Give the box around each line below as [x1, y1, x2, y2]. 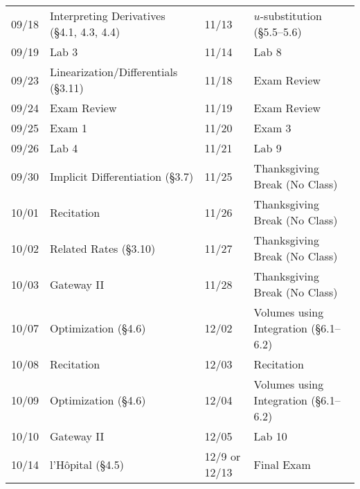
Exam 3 [253, 120, 291, 136]
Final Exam [253, 456, 311, 472]
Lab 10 [253, 428, 287, 444]
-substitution [260, 8, 322, 24]
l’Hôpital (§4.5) [50, 456, 124, 472]
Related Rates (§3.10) [50, 240, 156, 256]
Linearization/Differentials [50, 64, 178, 80]
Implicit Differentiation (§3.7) [50, 168, 194, 184]
